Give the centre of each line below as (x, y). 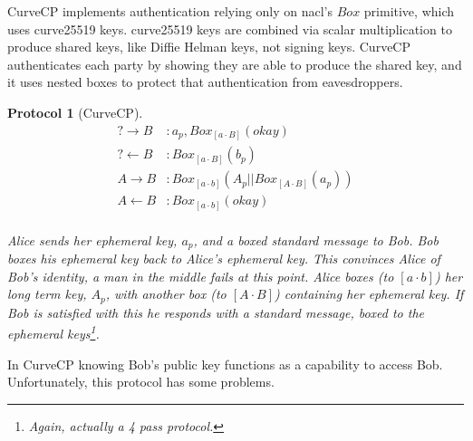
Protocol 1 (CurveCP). (75, 112)
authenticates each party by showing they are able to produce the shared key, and (235, 64)
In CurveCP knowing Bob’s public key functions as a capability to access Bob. (225, 364)
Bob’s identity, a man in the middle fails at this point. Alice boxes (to (201, 276)
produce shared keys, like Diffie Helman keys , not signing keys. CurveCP (209, 47)
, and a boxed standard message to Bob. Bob (316, 240)
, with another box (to (166, 294)
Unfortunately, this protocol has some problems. (141, 382)
